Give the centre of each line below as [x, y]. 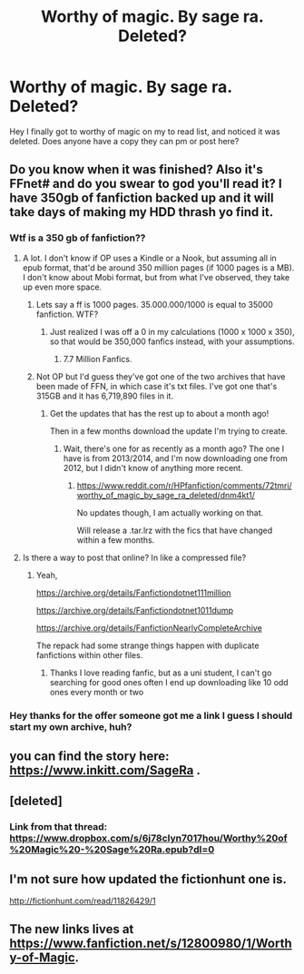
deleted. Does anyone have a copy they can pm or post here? [124, 141]
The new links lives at [72, 929]
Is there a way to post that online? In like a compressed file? [134, 557]
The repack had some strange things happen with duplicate [147, 645]
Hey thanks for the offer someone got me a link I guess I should [151, 715]
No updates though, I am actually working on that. [170, 512]
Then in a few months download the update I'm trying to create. [169, 431]
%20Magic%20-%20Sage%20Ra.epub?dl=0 [112, 850]
